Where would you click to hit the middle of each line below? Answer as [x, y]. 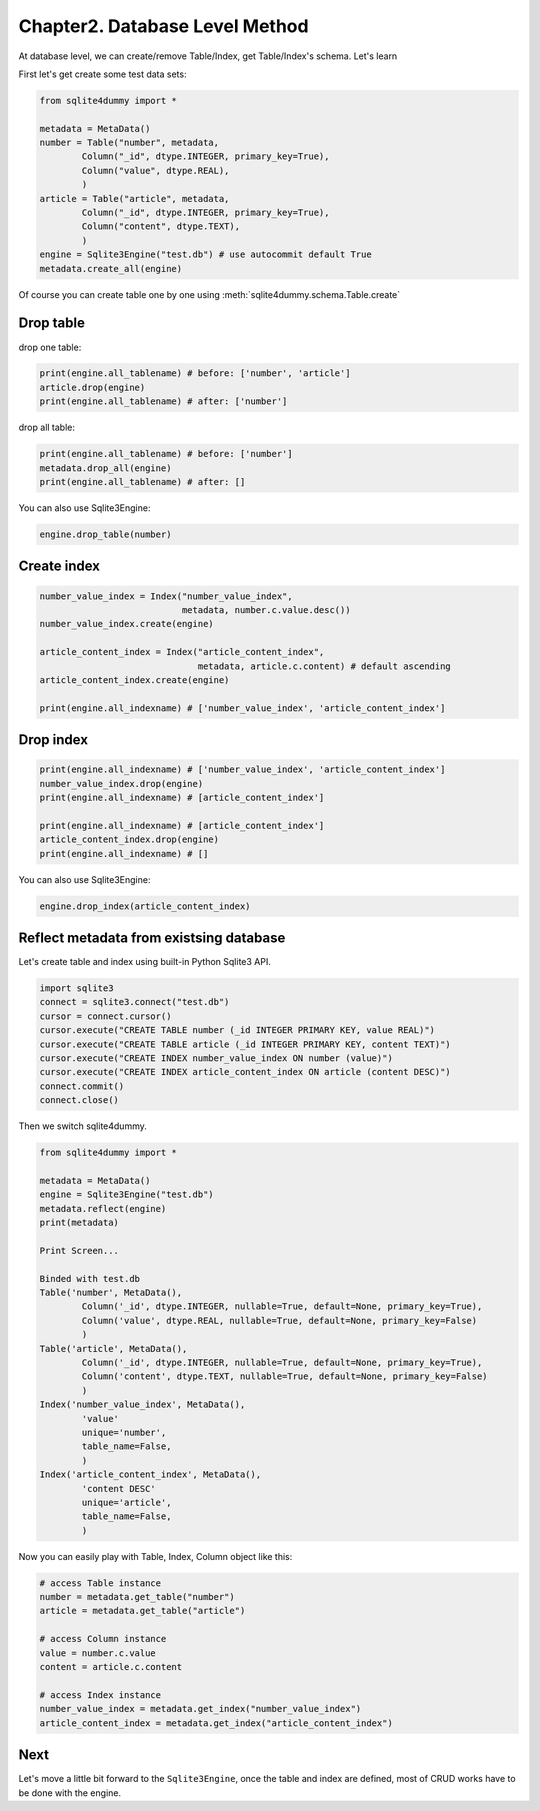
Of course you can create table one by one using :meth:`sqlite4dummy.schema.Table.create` [209, 294]
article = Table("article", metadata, [134, 198]
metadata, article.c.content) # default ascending [324, 666]
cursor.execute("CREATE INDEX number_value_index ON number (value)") [216, 1058]
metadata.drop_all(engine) [105, 468]
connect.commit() [82, 1086]
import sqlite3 [76, 988]
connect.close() [79, 1100]
